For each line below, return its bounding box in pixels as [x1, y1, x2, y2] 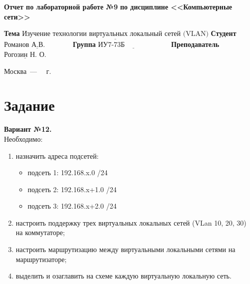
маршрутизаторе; [15, 254, 67, 264]
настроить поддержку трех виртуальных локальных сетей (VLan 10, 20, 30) [15, 217, 247, 228]
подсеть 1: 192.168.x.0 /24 [27, 167, 108, 178]
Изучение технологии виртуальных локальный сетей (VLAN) [22, 30, 209, 38]
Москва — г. [4, 65, 51, 76]
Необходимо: [4, 133, 43, 144]
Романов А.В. [4, 41, 45, 49]
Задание [4, 95, 55, 115]
